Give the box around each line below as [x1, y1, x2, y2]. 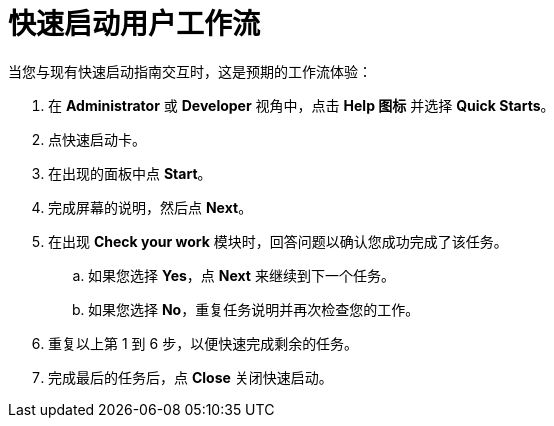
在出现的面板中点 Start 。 [48, 164, 212, 182]
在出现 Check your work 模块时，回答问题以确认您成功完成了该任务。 [48, 232, 508, 250]
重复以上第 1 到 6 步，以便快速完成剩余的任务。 [48, 334, 359, 352]
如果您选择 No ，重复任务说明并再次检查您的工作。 [88, 300, 420, 318]
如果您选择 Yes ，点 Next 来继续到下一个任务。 [88, 266, 395, 284]
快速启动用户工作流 [8, 7, 261, 41]
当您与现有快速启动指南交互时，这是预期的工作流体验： [8, 62, 372, 80]
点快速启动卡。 [48, 130, 146, 148]
